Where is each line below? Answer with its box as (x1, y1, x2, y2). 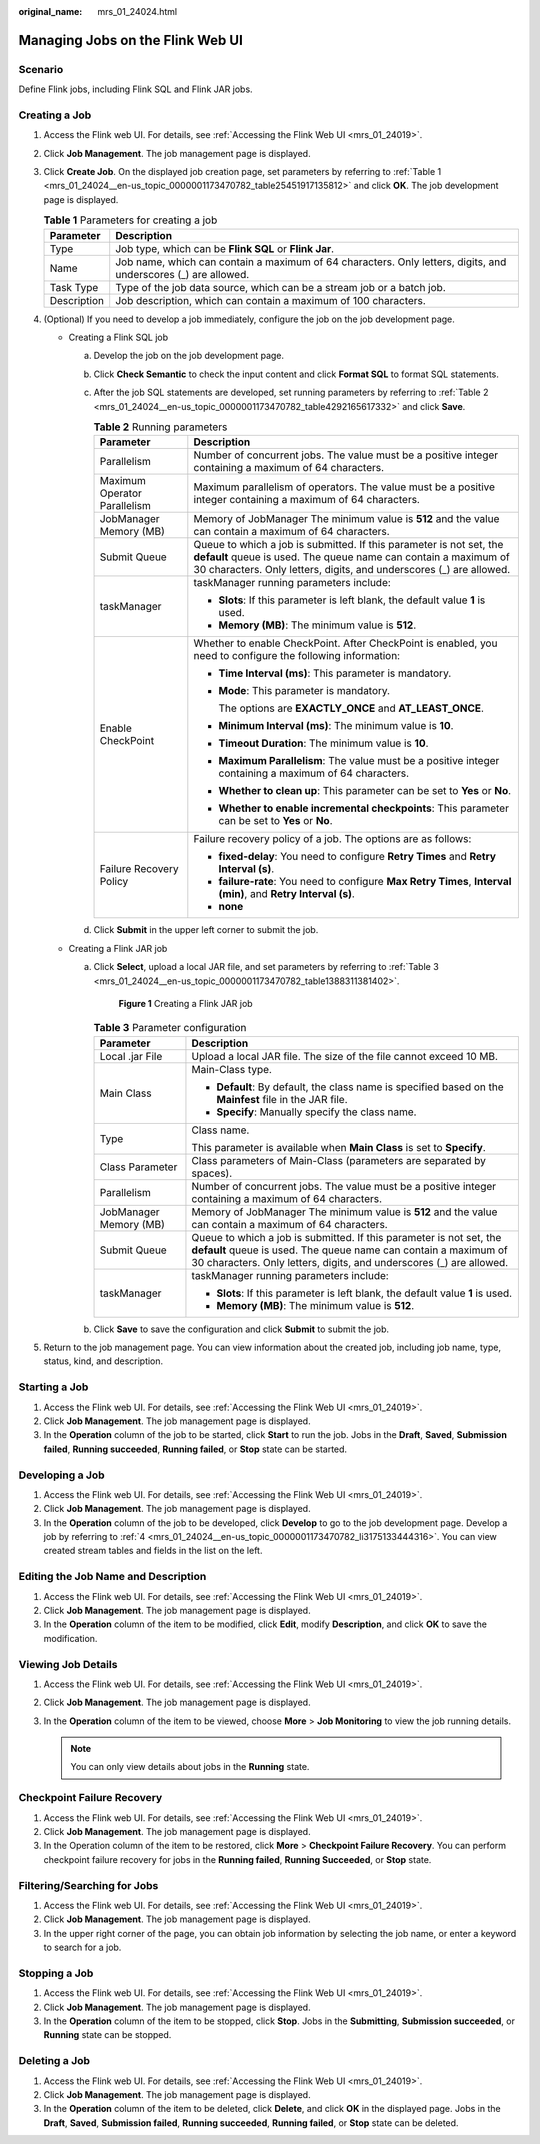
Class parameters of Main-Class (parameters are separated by (191, 1153, 487, 1167)
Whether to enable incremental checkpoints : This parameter (218, 801, 510, 815)
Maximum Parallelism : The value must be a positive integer (218, 754, 500, 768)
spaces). (191, 1166, 233, 1180)
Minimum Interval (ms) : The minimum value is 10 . (218, 719, 454, 733)
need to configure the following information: (193, 649, 400, 663)
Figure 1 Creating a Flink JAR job (118, 997, 254, 1009)
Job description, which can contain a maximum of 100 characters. (115, 293, 427, 307)
